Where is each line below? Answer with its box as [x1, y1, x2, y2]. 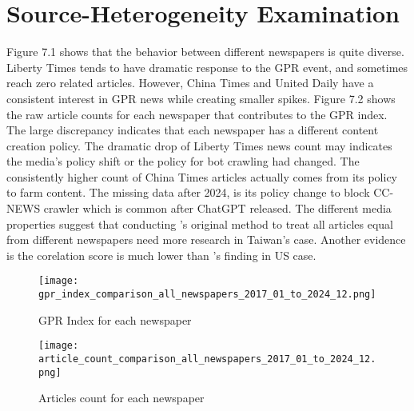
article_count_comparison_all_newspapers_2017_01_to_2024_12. [38, 353, 376, 365]
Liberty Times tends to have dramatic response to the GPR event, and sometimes [6, 58, 408, 75]
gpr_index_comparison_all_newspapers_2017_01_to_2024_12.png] [38, 289, 376, 301]
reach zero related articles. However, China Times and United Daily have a [6, 74, 374, 91]
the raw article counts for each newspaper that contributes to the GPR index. [6, 106, 388, 122]
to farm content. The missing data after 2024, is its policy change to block [6, 184, 370, 201]
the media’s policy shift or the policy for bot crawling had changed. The [6, 153, 360, 170]
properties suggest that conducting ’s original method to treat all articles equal [6, 215, 393, 232]
